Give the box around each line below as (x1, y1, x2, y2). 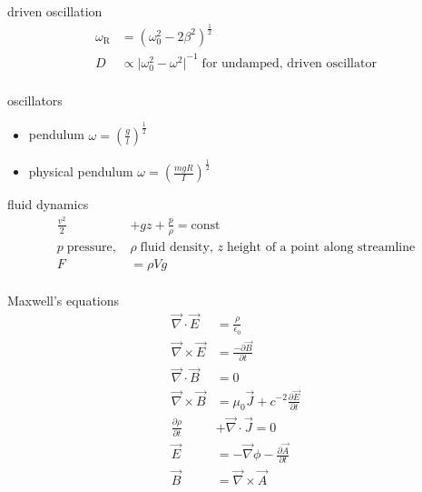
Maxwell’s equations (7, 290, 120, 309)
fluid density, (140, 240, 213, 254)
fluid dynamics (7, 195, 89, 214)
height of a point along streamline (226, 240, 416, 254)
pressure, (66, 240, 116, 254)
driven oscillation (7, 2, 103, 20)
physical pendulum (28, 162, 133, 181)
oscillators (7, 90, 63, 109)
